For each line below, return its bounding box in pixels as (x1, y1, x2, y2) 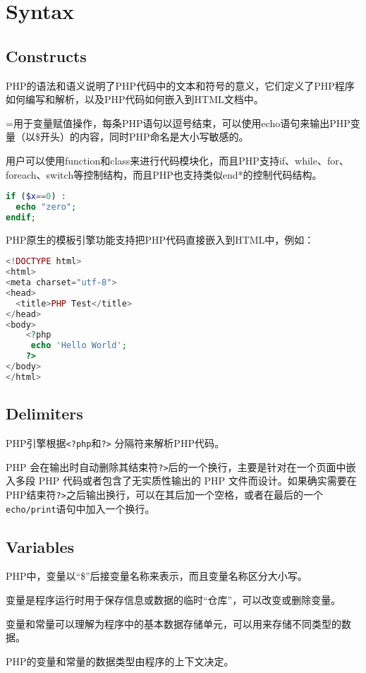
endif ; (6, 212, 36, 222)
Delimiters (6, 403, 83, 424)
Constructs (6, 44, 87, 66)
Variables (6, 535, 75, 557)
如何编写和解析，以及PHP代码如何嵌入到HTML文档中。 (6, 92, 264, 107)
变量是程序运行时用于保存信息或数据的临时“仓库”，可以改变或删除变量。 (6, 592, 341, 607)
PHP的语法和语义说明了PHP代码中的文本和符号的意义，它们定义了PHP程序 (6, 78, 355, 93)
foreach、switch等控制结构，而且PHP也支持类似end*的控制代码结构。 (6, 167, 322, 181)
